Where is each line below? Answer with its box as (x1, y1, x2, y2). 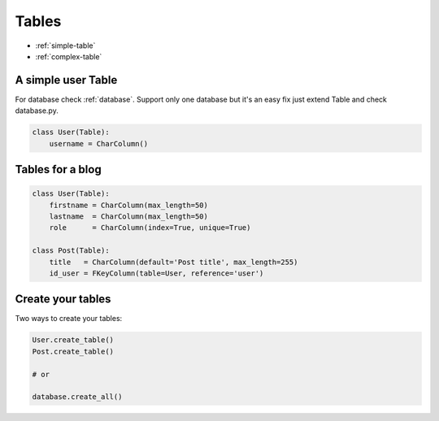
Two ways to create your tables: (15, 314, 123, 323)
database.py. (15, 106, 59, 115)
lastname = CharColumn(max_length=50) (49, 211, 209, 221)
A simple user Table (15, 73, 118, 87)
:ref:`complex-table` (35, 51, 102, 61)
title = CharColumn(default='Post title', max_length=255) (49, 257, 298, 267)
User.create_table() (32, 336, 114, 345)
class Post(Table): (32, 246, 110, 255)
